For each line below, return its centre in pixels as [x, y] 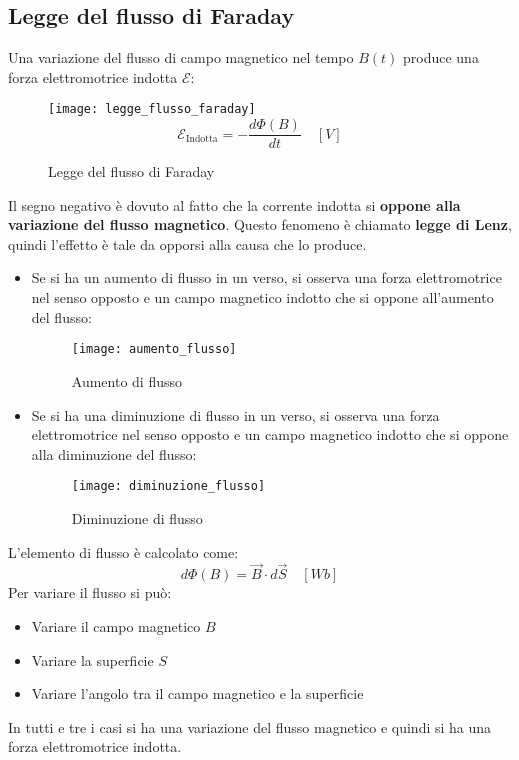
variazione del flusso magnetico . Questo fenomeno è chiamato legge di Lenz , [260, 224]
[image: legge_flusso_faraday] [152, 109]
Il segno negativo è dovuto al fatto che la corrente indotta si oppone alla [234, 204]
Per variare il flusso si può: [90, 592]
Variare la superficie [92, 659]
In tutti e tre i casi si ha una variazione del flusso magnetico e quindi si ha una [250, 726]
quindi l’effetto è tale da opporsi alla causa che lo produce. [187, 243]
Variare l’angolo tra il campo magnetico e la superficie [197, 693]
